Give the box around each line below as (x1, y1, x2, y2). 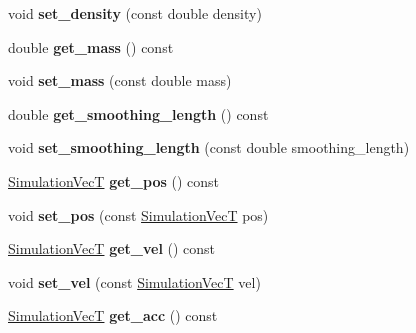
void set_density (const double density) (8, 3, 262, 23)
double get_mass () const (8, 36, 174, 57)
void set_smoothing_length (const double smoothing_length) (8, 137, 410, 158)
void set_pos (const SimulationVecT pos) (8, 204, 269, 225)
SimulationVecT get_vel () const (8, 238, 216, 259)
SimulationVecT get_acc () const (8, 305, 218, 326)
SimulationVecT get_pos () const (8, 170, 219, 191)
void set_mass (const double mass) (8, 70, 232, 91)
